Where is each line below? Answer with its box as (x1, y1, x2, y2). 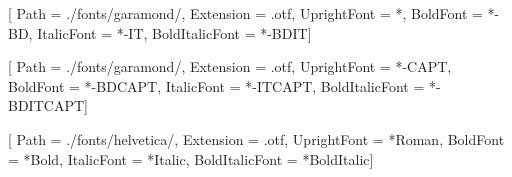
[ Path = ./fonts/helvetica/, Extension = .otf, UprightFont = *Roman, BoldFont (8, 128, 505, 149)
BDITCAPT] (8, 95, 88, 116)
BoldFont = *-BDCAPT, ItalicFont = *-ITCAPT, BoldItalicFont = (8, 75, 425, 96)
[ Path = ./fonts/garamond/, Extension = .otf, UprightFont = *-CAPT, (8, 56, 452, 77)
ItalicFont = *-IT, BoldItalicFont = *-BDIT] (37, 22, 312, 43)
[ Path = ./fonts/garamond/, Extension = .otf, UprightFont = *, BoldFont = (8, 3, 483, 23)
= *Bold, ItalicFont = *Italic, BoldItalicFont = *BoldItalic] (8, 148, 374, 169)
